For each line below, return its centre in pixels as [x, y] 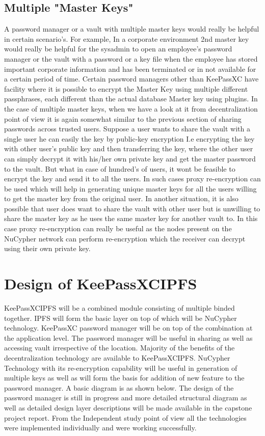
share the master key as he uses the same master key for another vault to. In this [131, 218]
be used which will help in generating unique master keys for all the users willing [130, 188]
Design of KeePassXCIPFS [101, 283]
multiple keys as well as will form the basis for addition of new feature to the [124, 378]
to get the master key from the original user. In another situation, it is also [121, 198]
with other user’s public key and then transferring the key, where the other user [129, 148]
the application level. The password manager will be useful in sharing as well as [128, 337]
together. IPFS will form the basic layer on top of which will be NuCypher [121, 318]
